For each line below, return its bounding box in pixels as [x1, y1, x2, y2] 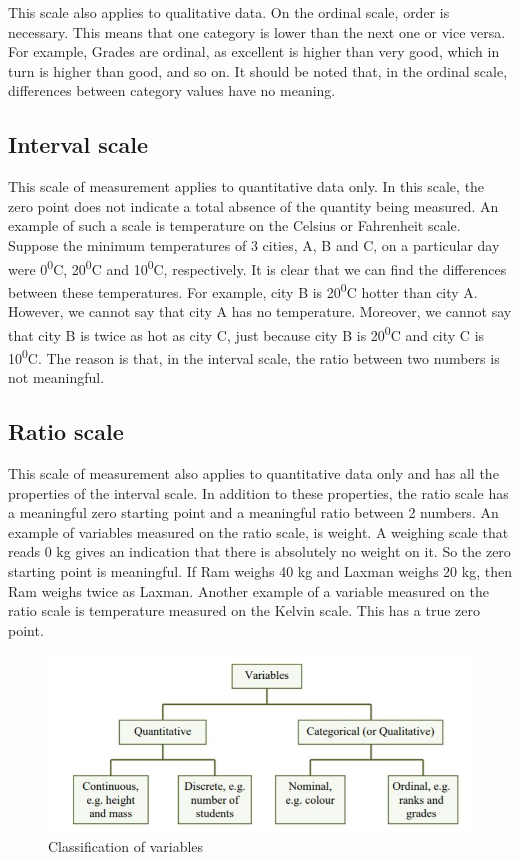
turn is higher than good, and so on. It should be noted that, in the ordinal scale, [8, 60, 508, 81]
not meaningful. [8, 367, 105, 388]
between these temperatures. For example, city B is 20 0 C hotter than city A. [8, 278, 478, 302]
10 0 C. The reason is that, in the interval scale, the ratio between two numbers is [8, 344, 500, 368]
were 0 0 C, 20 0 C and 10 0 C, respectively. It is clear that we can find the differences [8, 255, 507, 279]
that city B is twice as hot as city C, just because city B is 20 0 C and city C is [8, 321, 485, 345]
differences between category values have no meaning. [8, 80, 336, 101]
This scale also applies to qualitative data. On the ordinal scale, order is [8, 2, 450, 22]
